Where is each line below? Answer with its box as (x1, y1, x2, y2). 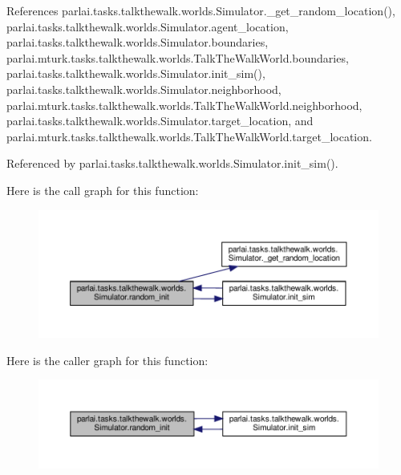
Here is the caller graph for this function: (6, 351, 209, 368)
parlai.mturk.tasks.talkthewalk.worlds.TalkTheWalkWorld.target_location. (6, 128, 372, 144)
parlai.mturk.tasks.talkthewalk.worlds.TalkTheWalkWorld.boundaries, (6, 49, 349, 66)
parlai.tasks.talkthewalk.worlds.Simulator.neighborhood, (6, 80, 282, 97)
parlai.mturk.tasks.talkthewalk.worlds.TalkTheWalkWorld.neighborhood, (6, 96, 363, 113)
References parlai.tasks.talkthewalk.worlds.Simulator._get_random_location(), (6, 2, 395, 18)
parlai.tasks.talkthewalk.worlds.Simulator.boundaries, (6, 34, 269, 51)
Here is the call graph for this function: (6, 181, 199, 198)
